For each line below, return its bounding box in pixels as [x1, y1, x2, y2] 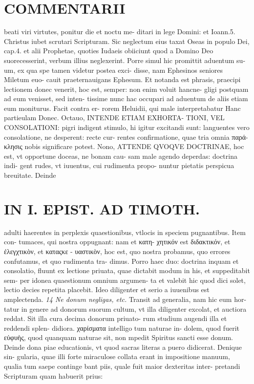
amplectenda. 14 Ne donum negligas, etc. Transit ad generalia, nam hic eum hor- [4, 294, 247, 304]
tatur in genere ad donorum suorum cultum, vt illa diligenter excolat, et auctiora [4, 303, 247, 314]
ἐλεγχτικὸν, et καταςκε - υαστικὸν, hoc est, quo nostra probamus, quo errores [4, 246, 231, 256]
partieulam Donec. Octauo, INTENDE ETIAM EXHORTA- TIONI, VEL [4, 112, 225, 123]
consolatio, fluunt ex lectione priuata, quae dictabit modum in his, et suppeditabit [4, 265, 250, 276]
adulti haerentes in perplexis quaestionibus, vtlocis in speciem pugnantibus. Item [4, 227, 246, 237]
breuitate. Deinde [4, 170, 56, 180]
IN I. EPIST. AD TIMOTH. [4, 198, 200, 218]
